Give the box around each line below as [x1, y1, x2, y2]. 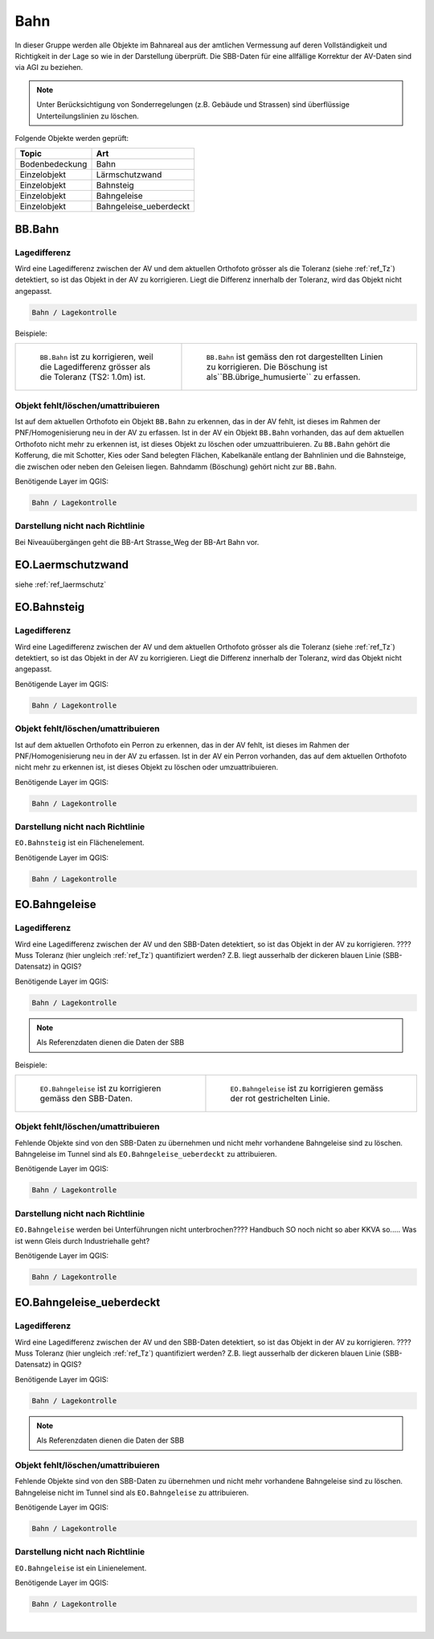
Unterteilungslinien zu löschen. [36, 111, 140, 121]
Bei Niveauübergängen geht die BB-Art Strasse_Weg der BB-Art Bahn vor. [14, 537, 260, 547]
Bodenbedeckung [19, 159, 88, 170]
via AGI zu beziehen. [14, 63, 84, 72]
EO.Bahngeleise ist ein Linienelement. [14, 1563, 147, 1573]
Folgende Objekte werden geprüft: [14, 133, 129, 142]
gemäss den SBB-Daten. [39, 1092, 133, 1104]
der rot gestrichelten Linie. [230, 1092, 330, 1104]
